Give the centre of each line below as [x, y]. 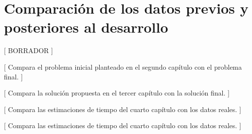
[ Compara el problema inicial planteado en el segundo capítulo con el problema [123, 67]
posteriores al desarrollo [86, 27]
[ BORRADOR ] [28, 50]
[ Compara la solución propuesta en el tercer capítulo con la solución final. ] [117, 93]
